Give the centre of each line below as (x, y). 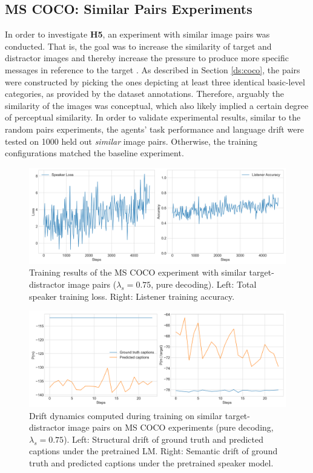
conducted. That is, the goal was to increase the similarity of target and (138, 46)
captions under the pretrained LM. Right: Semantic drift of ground (153, 451)
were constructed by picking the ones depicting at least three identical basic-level (155, 81)
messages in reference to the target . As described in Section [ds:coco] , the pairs (153, 69)
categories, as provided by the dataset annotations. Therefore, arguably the (144, 94)
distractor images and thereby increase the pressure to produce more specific (147, 58)
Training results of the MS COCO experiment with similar (138, 272)
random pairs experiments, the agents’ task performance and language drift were (155, 129)
